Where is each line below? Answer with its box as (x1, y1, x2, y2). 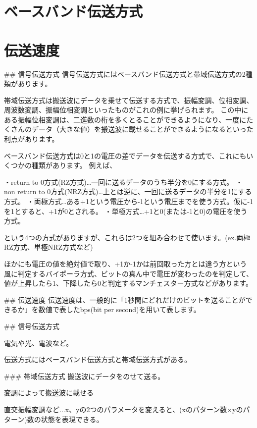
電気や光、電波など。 (4, 337, 73, 348)
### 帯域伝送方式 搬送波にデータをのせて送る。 (4, 371, 165, 381)
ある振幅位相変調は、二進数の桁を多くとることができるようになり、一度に (4, 114, 247, 124)
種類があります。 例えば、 (31, 160, 117, 170)
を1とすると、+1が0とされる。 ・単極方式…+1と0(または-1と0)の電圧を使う (4, 206, 248, 216)
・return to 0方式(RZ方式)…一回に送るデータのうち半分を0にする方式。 (4, 176, 234, 187)
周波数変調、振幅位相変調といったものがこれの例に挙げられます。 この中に (4, 105, 249, 115)
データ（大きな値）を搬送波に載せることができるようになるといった (31, 124, 254, 134)
